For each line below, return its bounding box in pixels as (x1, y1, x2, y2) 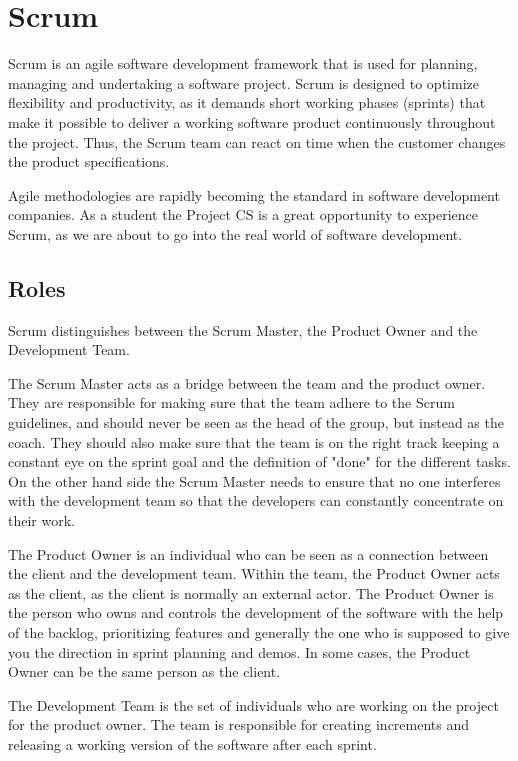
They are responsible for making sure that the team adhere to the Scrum (8, 392, 455, 413)
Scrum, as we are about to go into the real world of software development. (8, 223, 463, 244)
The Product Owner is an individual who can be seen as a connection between (8, 543, 489, 564)
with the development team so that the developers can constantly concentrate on (8, 490, 504, 511)
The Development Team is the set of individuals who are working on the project (8, 694, 499, 715)
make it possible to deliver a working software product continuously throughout (8, 111, 496, 132)
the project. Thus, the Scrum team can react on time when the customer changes (8, 131, 506, 152)
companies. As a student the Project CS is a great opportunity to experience (8, 204, 479, 225)
